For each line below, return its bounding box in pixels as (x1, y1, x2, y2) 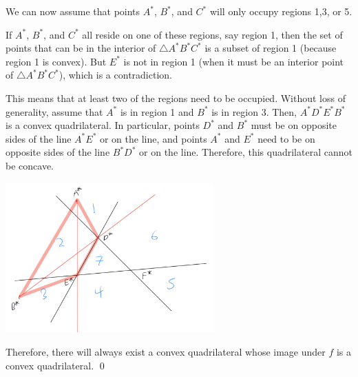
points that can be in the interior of (6, 41, 156, 55)
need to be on (257, 131, 315, 145)
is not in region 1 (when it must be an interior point (123, 54, 344, 68)
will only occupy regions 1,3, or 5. (209, 4, 352, 18)
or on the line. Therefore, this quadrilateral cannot (139, 145, 352, 159)
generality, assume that (6, 104, 103, 119)
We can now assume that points (6, 4, 140, 18)
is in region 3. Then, (211, 104, 297, 119)
